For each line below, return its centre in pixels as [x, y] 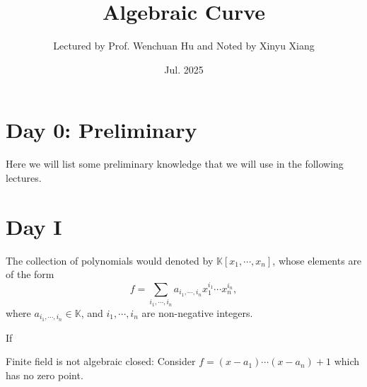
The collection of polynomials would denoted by [110, 260]
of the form [30, 274]
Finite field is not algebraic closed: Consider [101, 361]
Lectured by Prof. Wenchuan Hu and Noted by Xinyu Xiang [184, 46]
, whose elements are [317, 260]
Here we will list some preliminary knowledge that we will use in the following [175, 164]
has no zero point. [45, 375]
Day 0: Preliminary [101, 130]
